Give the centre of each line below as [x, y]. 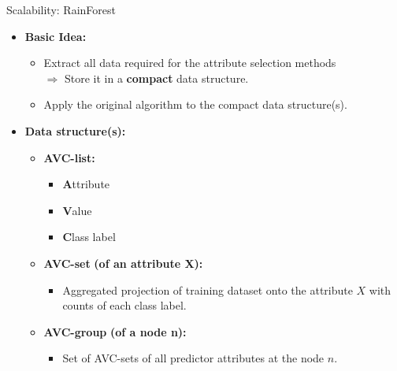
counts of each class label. [124, 305]
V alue [77, 210]
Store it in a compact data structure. [156, 78]
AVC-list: [69, 157]
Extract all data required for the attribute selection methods [190, 63]
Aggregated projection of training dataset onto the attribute [208, 289]
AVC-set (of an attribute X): [123, 263]
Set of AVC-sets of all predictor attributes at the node [193, 358]
